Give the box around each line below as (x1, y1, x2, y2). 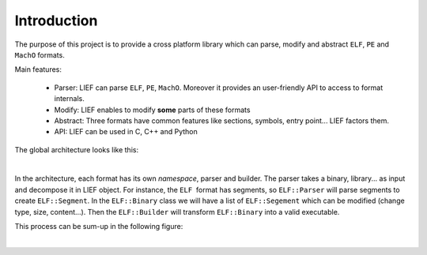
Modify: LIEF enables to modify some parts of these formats (54, 105, 251, 114)
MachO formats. (14, 50, 65, 59)
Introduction (14, 12, 98, 29)
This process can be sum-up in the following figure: (14, 222, 183, 231)
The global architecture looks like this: (14, 144, 138, 154)
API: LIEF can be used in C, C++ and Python (54, 127, 198, 137)
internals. (54, 94, 85, 103)
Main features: (14, 65, 62, 74)
